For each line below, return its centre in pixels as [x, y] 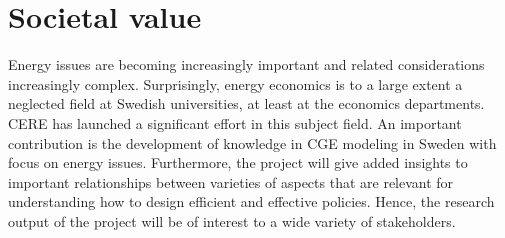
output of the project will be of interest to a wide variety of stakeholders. [232, 220]
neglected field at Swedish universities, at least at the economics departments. [246, 103]
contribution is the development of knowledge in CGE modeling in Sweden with [252, 142]
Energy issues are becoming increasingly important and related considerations [246, 64]
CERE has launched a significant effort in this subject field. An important [235, 122]
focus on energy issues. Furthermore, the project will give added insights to [238, 162]
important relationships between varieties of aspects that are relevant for [231, 181]
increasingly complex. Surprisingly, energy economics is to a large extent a [235, 83]
